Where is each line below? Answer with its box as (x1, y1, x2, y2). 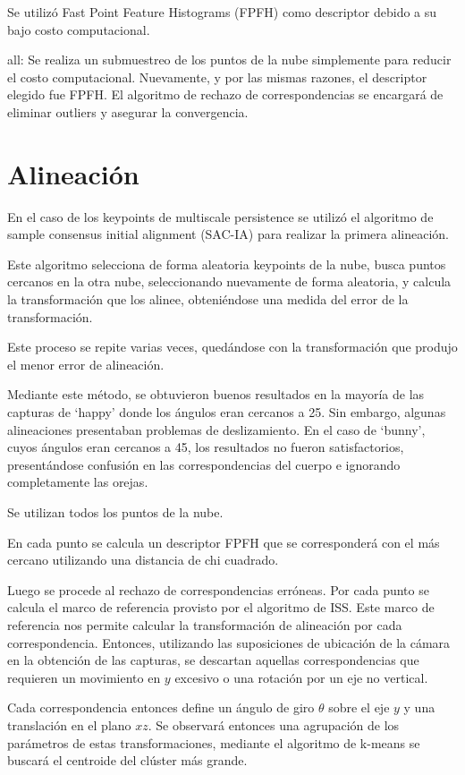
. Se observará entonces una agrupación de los (148, 715, 400, 734)
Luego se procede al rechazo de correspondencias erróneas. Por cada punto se (7, 580, 429, 599)
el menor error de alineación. (7, 354, 165, 373)
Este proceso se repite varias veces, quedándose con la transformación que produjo (7, 337, 458, 356)
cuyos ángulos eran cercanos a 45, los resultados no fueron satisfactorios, (7, 438, 404, 456)
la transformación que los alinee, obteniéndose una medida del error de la (7, 290, 409, 309)
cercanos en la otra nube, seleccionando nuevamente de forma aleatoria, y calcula (7, 272, 452, 291)
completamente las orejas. (7, 473, 148, 491)
